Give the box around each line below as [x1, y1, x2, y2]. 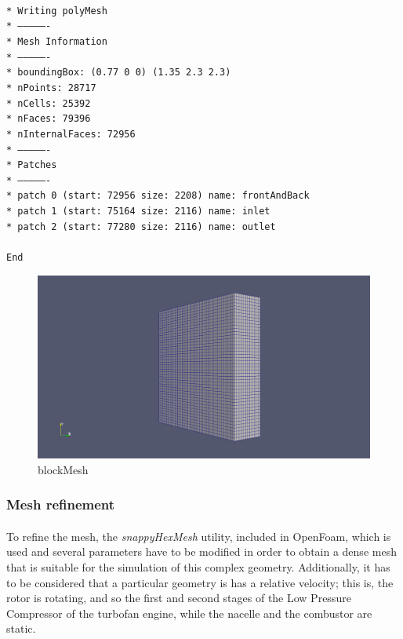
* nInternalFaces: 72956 [6, 128, 136, 140]
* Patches [6, 159, 57, 171]
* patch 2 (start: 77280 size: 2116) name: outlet [6, 221, 276, 232]
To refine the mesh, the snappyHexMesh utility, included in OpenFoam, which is [6, 528, 391, 544]
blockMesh [38, 461, 89, 477]
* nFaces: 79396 [6, 113, 91, 125]
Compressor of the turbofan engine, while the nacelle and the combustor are [6, 604, 372, 621]
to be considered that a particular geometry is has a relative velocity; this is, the [6, 574, 394, 590]
